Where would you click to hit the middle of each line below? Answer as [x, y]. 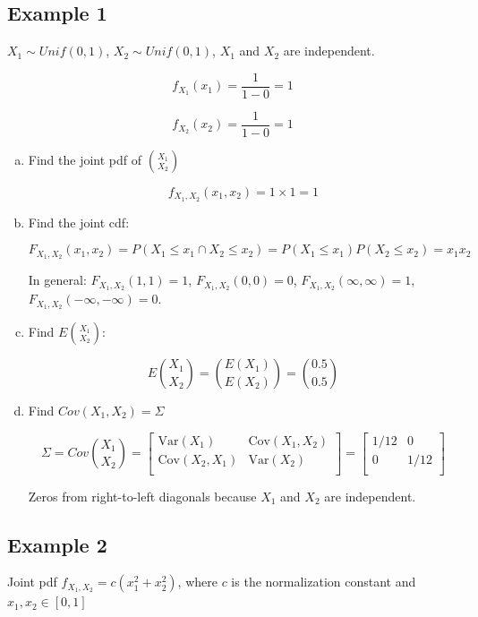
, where [197, 582]
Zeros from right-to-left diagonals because [142, 496]
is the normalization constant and [324, 582]
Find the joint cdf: [79, 222]
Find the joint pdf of [85, 159]
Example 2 [57, 544]
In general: [57, 280]
